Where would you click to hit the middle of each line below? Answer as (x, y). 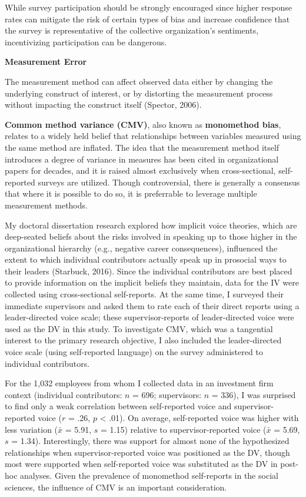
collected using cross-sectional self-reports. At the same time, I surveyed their (144, 294)
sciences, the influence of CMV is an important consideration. (116, 487)
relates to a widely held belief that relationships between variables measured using (153, 136)
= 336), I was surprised (254, 394)
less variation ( (31, 429)
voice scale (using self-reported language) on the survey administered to (134, 352)
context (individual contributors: (64, 394)
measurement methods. (46, 205)
